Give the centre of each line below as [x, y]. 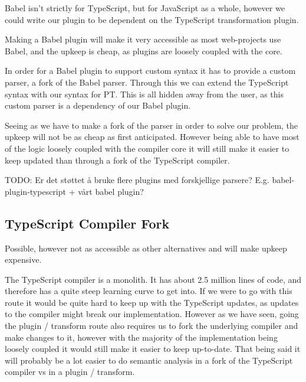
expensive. [23, 259]
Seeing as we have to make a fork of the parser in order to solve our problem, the [152, 125]
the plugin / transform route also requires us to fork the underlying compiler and [152, 326]
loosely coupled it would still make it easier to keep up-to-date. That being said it [153, 349]
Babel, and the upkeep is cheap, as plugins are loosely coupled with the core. [144, 50]
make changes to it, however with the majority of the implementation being [141, 337]
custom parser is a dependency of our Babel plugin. [98, 105]
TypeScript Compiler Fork [87, 223]
